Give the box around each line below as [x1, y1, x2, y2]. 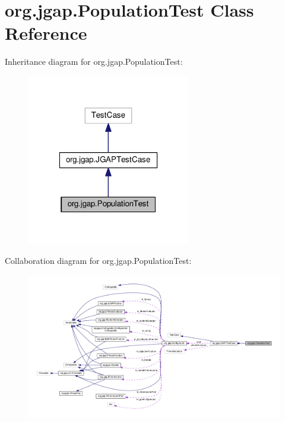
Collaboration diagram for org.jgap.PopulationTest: [5, 254, 192, 267]
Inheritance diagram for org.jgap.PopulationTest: [5, 55, 183, 68]
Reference [5, 21, 87, 45]
